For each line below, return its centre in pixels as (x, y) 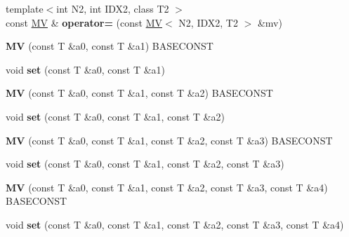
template (25, 8)
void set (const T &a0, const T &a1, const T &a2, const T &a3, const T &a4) (175, 224)
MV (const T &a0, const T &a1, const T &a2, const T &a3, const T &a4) (167, 187)
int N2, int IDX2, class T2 (113, 8)
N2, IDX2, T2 (208, 22)
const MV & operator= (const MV (84, 22)
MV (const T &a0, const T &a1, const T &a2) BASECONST (139, 93)
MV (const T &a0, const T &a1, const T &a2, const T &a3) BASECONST (169, 140)
